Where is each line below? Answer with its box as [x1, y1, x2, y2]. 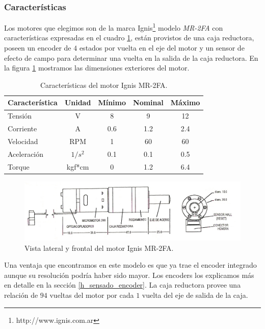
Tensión [8, 110, 32, 121]
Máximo [170, 97, 200, 108]
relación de [4, 289, 38, 300]
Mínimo [98, 97, 126, 108]
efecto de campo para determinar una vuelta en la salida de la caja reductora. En [4, 52, 258, 63]
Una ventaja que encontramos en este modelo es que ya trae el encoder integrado [4, 260, 257, 270]
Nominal [133, 97, 164, 108]
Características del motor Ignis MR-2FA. [40, 79, 168, 90]
